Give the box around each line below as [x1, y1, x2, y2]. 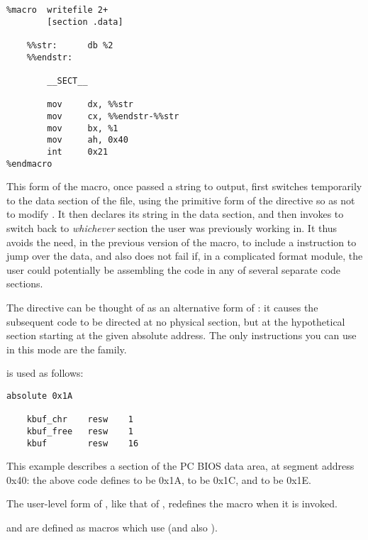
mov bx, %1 [47, 123, 118, 133]
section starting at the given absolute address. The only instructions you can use [6, 328, 357, 343]
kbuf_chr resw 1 [26, 414, 133, 425]
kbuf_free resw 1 [26, 426, 133, 436]
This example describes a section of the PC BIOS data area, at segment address [6, 458, 355, 473]
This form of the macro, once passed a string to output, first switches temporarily [6, 179, 362, 194]
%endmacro [6, 158, 52, 169]
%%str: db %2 [26, 40, 113, 50]
